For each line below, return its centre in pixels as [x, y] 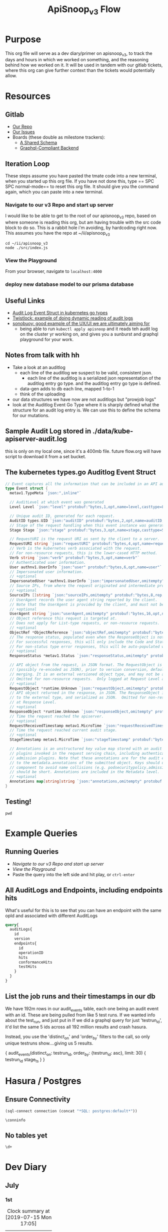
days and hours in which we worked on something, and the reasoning [77, 60]
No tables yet [26, 1135]
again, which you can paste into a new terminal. [54, 192]
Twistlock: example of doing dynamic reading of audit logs [73, 318]
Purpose [23, 39]
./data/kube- [113, 431]
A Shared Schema [38, 143]
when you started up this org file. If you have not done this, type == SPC [80, 181]
